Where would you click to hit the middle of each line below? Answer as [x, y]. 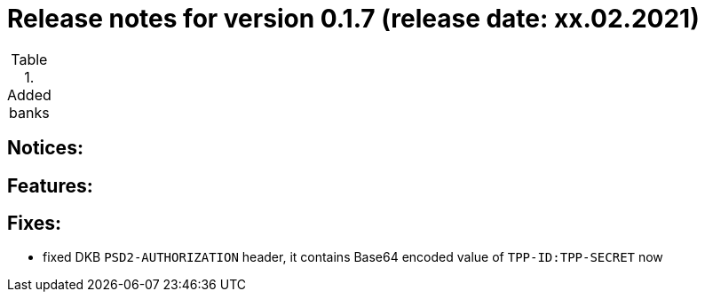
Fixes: [35, 224]
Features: [50, 185]
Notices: [45, 148]
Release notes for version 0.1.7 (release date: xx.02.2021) [353, 19]
